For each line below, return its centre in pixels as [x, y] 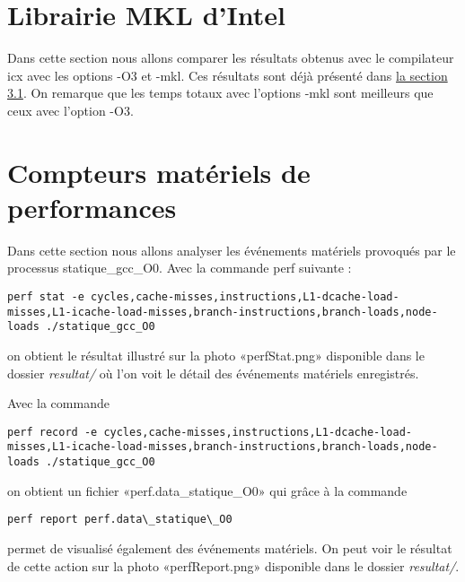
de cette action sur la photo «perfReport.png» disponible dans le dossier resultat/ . [233, 565]
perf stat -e [46, 297]
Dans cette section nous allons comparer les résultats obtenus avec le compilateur [231, 58]
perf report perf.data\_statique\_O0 [120, 520]
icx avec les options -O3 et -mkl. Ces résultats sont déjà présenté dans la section [228, 75]
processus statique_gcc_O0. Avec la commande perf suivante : [180, 268]
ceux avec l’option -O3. [70, 110]
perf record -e [53, 432]
